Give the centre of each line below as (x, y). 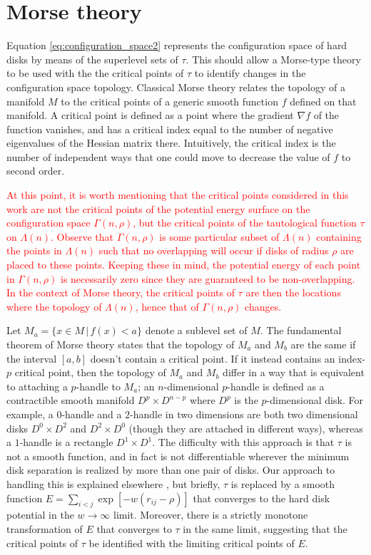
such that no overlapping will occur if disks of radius (214, 250)
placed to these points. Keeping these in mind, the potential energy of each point (184, 265)
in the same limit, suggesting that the (265, 528)
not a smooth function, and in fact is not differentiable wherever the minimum (178, 456)
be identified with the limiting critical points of (192, 543)
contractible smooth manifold (71, 400)
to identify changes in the (250, 73)
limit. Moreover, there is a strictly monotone (211, 515)
